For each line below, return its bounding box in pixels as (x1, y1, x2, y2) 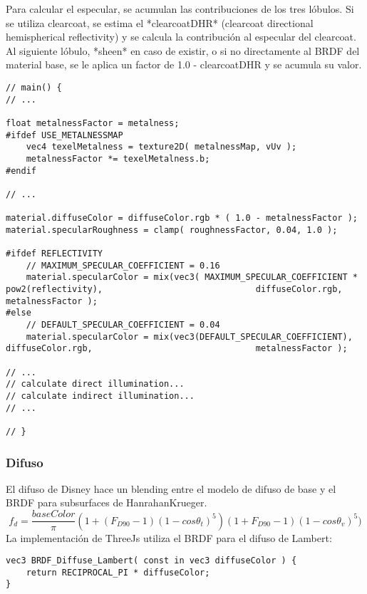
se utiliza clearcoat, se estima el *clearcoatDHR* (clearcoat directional (6, 15, 314, 30)
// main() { (6, 82, 62, 93)
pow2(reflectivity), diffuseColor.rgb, (6, 284, 343, 295)
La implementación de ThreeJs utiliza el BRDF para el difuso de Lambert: (6, 530, 332, 545)
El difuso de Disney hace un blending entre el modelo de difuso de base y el (6, 481, 336, 496)
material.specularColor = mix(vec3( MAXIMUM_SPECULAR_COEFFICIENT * (26, 272, 358, 283)
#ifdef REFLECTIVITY (6, 249, 103, 259)
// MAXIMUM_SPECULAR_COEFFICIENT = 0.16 (26, 260, 220, 271)
